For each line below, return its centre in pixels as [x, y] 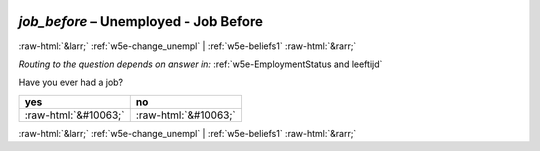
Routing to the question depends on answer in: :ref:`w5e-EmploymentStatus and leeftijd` [200, 64]
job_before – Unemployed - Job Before [141, 21]
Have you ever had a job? [71, 82]
